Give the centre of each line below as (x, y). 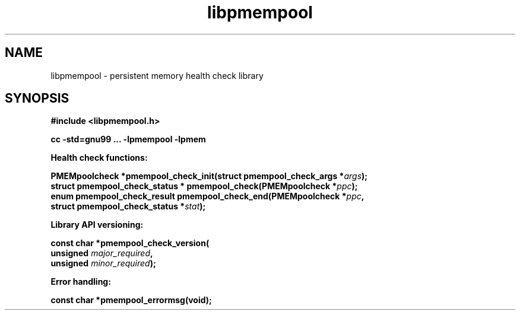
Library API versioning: (97, 225)
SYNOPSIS (37, 98)
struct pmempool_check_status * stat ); (128, 206)
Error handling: (81, 282)
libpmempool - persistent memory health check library (157, 75)
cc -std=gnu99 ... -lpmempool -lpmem (128, 139)
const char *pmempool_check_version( (130, 243)
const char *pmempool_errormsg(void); (131, 300)
